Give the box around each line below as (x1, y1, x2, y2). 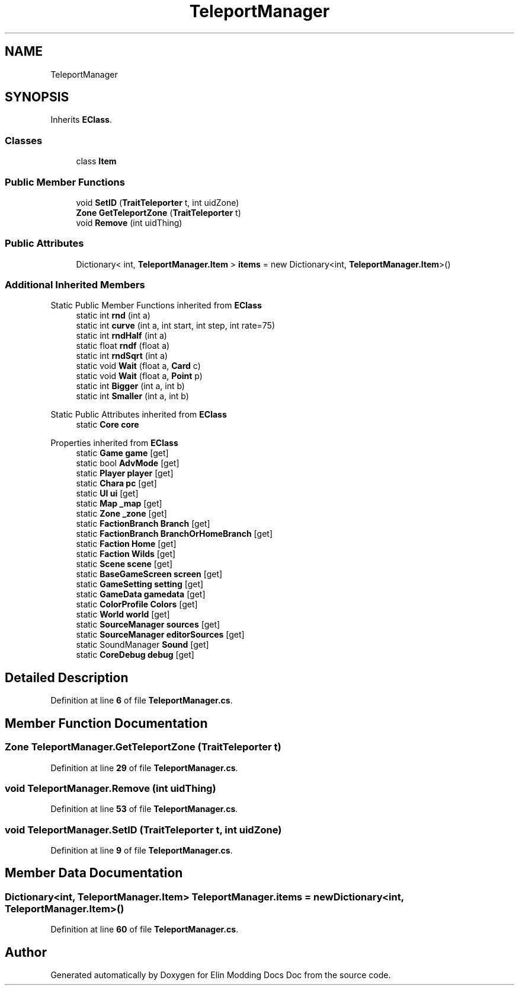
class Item (76, 156, 117, 167)
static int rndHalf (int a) (76, 330, 167, 341)
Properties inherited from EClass (50, 438, 178, 448)
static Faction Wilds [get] (76, 549, 176, 559)
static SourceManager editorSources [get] (76, 629, 245, 640)
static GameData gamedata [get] (76, 589, 206, 600)
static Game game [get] (76, 448, 169, 459)
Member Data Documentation (5, 865, 183, 881)
